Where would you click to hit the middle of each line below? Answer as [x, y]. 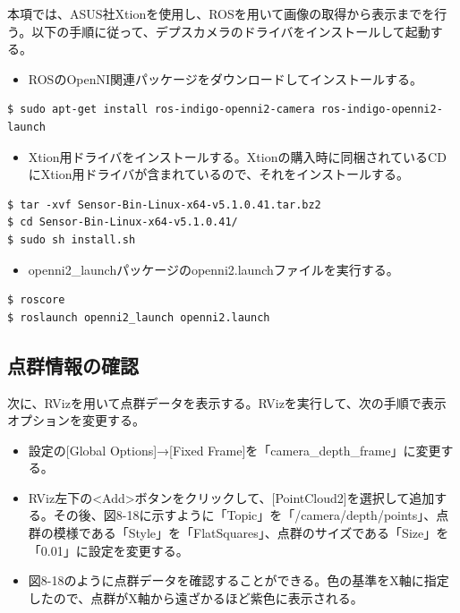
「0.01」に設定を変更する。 [108, 550]
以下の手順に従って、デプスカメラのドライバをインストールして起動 [231, 31]
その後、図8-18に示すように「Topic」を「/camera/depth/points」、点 [251, 515]
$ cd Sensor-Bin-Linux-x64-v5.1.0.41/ [123, 222]
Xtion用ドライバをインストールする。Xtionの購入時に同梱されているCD [237, 156]
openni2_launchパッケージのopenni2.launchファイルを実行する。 [213, 269]
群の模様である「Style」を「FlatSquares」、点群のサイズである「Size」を [239, 533]
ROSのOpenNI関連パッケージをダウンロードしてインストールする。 [226, 78]
